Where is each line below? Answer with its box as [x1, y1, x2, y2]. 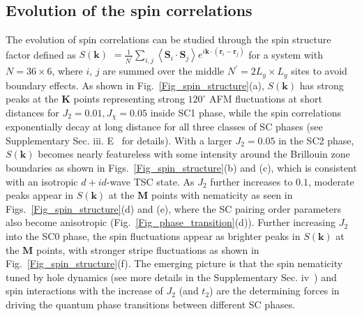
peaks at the [6, 91, 59, 106]
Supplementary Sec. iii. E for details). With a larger [6, 133, 232, 147]
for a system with [248, 47, 323, 61]
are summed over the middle [103, 63, 225, 78]
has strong [299, 77, 344, 92]
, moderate [308, 174, 354, 188]
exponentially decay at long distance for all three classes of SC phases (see [6, 119, 323, 134]
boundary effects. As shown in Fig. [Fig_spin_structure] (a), [6, 77, 264, 92]
